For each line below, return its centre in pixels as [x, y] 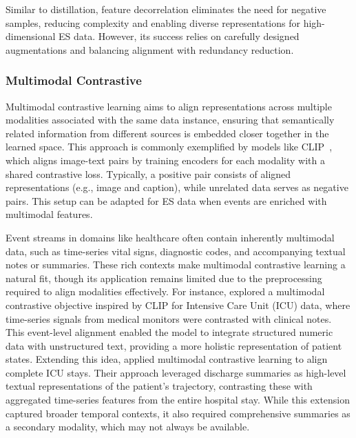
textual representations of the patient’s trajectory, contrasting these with [159, 386]
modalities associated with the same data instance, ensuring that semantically [170, 120]
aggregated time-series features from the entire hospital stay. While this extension [178, 400]
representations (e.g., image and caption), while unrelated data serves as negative [177, 187]
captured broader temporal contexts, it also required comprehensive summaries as [178, 413]
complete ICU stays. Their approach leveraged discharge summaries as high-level [176, 372]
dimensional [31, 36]
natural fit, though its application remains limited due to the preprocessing [164, 278]
